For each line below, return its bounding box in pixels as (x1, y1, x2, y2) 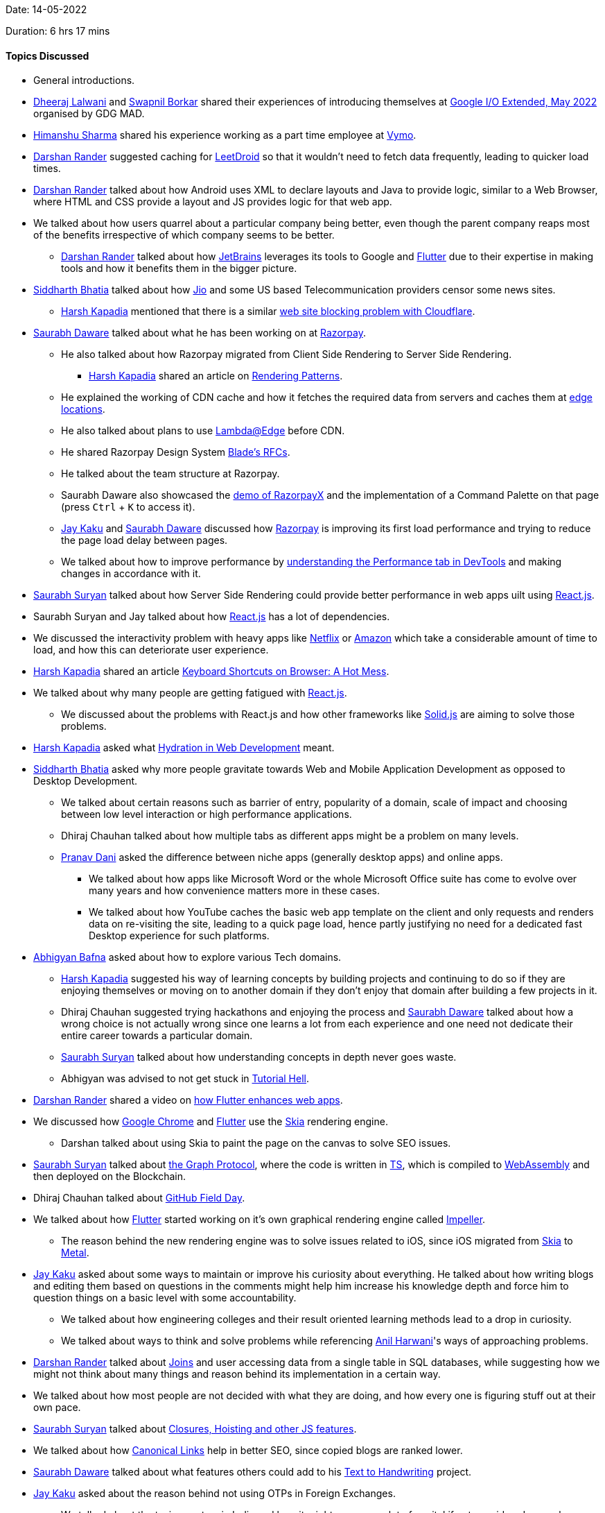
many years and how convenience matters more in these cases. (89, 884, 380, 897)
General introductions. (33, 74, 135, 87)
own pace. (33, 1401, 81, 1414)
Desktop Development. (33, 775, 138, 787)
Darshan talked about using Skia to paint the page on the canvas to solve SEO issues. (61, 1137, 451, 1149)
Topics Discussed (6, 49, 89, 62)
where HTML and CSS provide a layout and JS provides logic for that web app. (33, 196, 392, 208)
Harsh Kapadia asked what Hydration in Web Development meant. (33, 742, 335, 754)
